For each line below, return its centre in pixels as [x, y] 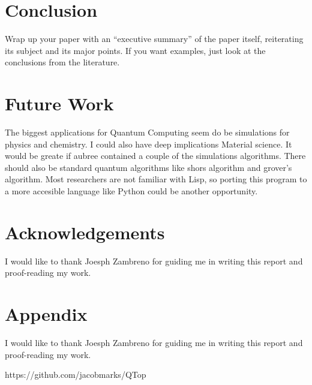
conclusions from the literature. [62, 62]
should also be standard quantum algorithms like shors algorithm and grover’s [148, 167]
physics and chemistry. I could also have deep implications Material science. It [148, 144]
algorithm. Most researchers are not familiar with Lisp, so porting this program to [156, 179]
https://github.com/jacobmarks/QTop [76, 375]
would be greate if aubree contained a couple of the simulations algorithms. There [155, 156]
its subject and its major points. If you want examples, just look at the [135, 50]
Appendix [46, 314]
